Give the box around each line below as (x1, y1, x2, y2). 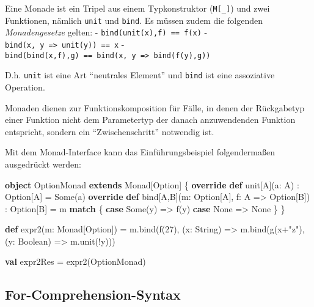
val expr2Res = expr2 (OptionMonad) (5, 255, 146, 268)
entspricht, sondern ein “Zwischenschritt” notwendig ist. (5, 125, 214, 138)
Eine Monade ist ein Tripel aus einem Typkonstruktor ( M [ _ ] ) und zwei (5, 2, 270, 14)
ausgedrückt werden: (5, 157, 81, 170)
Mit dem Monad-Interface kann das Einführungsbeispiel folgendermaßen (5, 146, 275, 158)
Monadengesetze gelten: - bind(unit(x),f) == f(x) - (5, 26, 208, 39)
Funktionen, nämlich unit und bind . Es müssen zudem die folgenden (5, 13, 263, 26)
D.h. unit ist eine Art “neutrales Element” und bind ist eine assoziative (5, 68, 275, 81)
